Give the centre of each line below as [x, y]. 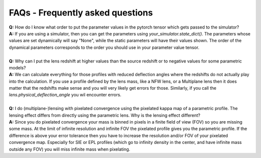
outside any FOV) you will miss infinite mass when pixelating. [70, 149]
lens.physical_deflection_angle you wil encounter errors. [65, 95]
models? [17, 67]
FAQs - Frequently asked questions [81, 13]
